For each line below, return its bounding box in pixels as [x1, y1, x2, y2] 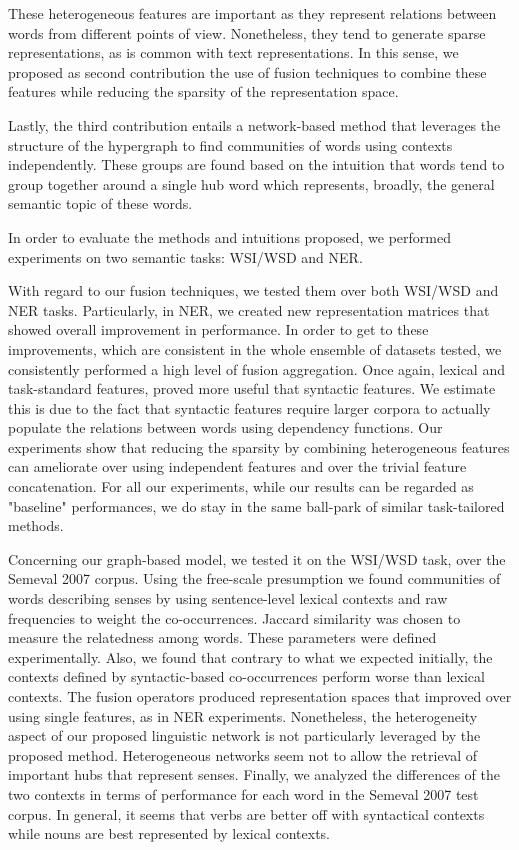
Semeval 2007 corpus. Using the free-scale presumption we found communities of [8, 568, 501, 589]
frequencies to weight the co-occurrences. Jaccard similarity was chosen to [8, 607, 461, 628]
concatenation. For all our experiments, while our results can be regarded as [8, 476, 474, 497]
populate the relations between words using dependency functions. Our [8, 417, 443, 438]
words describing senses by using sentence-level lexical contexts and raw [8, 588, 448, 609]
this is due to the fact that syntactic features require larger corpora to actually [8, 397, 491, 418]
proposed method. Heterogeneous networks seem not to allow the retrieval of [8, 744, 478, 765]
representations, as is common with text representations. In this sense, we [8, 42, 459, 63]
